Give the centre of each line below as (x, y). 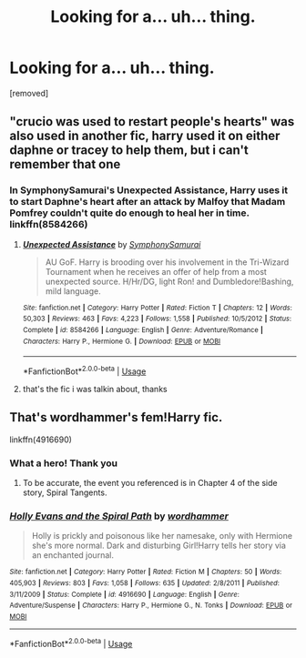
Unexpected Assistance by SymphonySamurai (112, 244)
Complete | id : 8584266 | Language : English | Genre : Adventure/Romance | (143, 329)
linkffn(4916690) (41, 440)
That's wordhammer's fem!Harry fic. (116, 417)
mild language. (73, 291)
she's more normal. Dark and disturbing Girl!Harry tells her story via (159, 546)
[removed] (29, 93)
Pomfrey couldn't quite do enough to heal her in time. (130, 213)
